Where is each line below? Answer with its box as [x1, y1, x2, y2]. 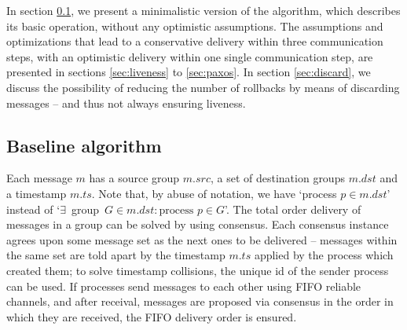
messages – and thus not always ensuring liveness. [6, 94, 246, 111]
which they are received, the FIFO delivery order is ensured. [6, 308, 297, 324]
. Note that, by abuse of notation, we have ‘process [91, 185, 337, 201]
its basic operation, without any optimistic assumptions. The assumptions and [6, 17, 383, 34]
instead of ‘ [6, 200, 60, 217]
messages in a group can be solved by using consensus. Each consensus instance [6, 216, 389, 233]
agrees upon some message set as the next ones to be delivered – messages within [6, 231, 398, 247]
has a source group [89, 170, 180, 186]
